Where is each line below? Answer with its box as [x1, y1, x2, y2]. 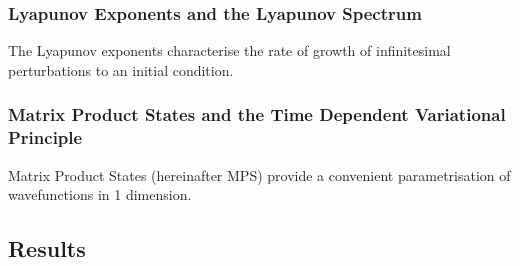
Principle [8, 125, 83, 150]
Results [8, 233, 86, 264]
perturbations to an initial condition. [8, 59, 234, 80]
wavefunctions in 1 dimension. [8, 184, 192, 205]
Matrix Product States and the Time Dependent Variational [8, 102, 506, 127]
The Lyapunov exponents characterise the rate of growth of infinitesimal [8, 40, 451, 61]
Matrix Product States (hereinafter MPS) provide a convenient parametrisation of [8, 164, 511, 185]
